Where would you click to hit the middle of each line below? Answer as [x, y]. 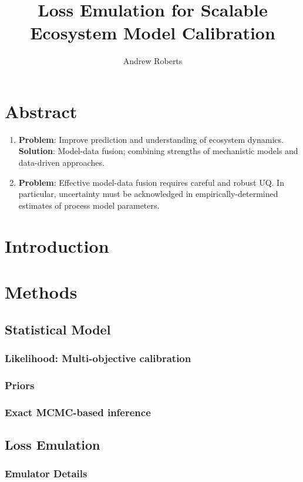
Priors [20, 385]
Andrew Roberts [153, 61]
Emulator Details [46, 473]
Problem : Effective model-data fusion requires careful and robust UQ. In [151, 182]
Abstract [41, 111]
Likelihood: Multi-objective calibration [98, 358]
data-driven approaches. [61, 163]
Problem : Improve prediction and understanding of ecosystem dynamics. [151, 139]
